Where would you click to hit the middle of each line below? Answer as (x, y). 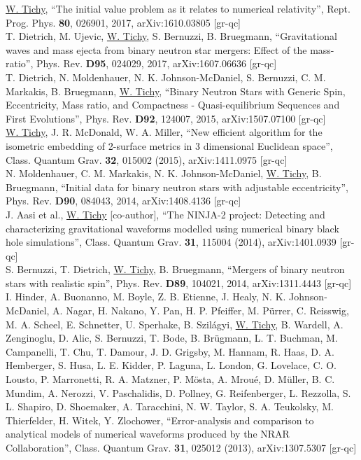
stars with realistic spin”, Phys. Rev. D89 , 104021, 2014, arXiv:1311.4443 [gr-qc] (179, 283)
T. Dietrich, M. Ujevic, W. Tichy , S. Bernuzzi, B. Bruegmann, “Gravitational (171, 36)
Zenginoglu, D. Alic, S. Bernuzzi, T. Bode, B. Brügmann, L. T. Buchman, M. (172, 338)
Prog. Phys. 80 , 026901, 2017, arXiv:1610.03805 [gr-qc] (123, 22)
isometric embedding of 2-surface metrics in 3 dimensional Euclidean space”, (169, 145)
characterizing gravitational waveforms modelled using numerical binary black (172, 228)
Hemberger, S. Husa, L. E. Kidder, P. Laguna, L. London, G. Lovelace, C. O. (171, 365)
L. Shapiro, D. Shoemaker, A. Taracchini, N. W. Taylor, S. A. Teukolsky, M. (170, 406)
